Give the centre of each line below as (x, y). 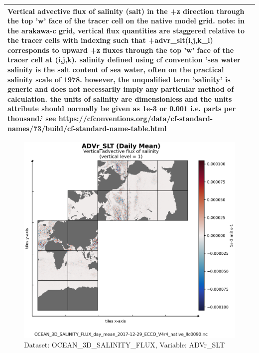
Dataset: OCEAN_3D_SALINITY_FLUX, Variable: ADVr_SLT (125, 345)
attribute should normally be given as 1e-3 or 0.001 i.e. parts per (122, 108)
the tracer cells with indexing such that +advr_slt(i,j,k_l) (110, 40)
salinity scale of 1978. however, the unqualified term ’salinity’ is (119, 79)
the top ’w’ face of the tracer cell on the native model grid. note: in (126, 21)
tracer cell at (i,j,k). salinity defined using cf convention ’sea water (124, 60)
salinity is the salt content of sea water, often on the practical (116, 70)
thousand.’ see (32, 118)
